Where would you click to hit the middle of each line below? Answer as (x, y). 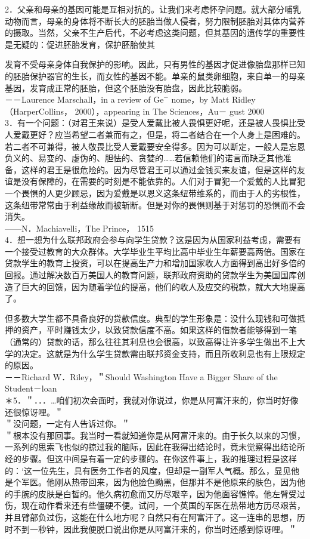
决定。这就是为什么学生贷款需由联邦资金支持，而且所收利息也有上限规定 (163, 353)
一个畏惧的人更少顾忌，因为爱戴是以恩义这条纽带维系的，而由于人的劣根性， (155, 192)
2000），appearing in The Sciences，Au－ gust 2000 (170, 111)
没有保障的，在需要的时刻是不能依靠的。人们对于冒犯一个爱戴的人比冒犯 (163, 181)
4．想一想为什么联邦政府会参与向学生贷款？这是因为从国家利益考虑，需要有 (153, 240)
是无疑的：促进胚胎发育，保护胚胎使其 (80, 44)
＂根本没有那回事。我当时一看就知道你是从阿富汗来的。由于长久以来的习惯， (155, 435)
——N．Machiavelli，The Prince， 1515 (79, 228)
